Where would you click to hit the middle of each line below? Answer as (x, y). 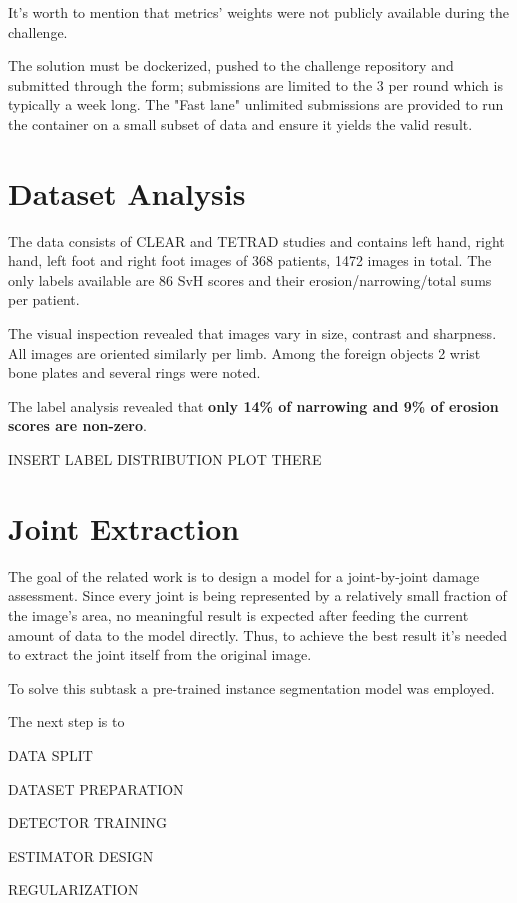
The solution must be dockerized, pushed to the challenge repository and (231, 65)
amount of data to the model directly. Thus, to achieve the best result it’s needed (257, 634)
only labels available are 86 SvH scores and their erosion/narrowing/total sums (250, 279)
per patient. (44, 299)
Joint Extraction (124, 527)
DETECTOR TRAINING (87, 822)
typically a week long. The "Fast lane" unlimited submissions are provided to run (256, 104)
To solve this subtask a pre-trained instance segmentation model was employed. (251, 687)
